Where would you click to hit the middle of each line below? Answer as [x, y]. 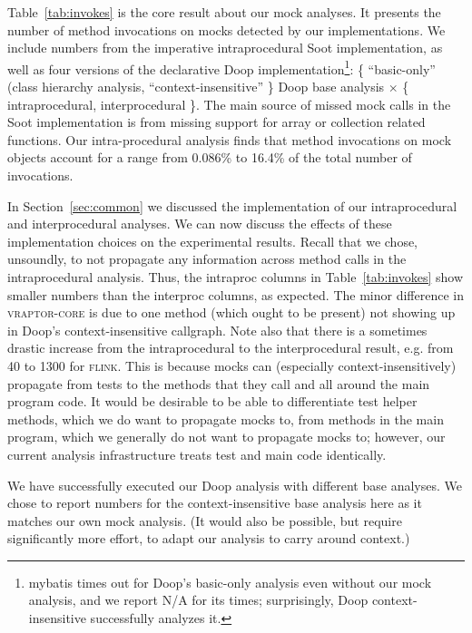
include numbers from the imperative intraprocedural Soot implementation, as [225, 48]
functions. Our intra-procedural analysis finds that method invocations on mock [230, 139]
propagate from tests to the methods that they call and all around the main [219, 383]
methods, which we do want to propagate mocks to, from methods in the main [226, 419]
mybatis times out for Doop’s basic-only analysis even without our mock [230, 582]
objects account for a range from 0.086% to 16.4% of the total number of [210, 157]
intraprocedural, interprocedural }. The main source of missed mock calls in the [229, 104]
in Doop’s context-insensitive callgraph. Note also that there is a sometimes [217, 330]
